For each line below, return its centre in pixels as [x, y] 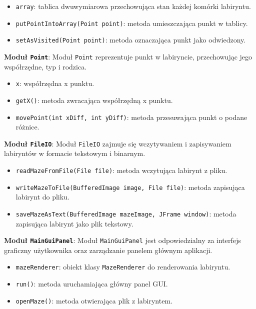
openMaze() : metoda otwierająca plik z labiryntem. [94, 300]
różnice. [27, 127]
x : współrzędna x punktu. [55, 83]
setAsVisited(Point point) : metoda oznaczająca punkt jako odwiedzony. [131, 40]
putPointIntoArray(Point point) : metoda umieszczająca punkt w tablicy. [132, 23]
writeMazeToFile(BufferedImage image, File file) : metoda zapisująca [130, 187]
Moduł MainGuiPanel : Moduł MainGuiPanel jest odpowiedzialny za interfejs [122, 240]
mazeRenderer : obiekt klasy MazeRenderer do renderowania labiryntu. [123, 267]
